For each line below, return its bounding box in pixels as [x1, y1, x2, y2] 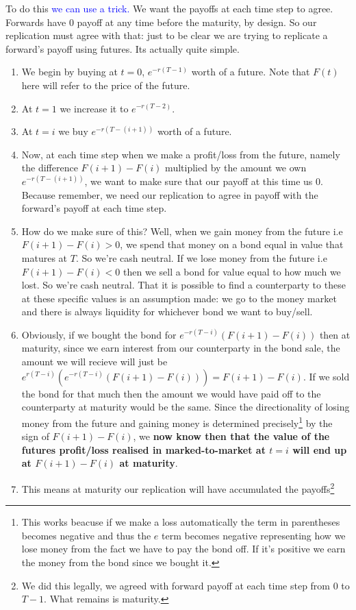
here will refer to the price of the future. [21, 77, 190, 92]
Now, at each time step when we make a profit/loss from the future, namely [21, 147, 340, 161]
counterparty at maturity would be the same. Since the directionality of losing [21, 400, 350, 414]
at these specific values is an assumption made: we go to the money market [21, 291, 337, 305]
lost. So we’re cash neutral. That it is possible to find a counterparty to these [21, 278, 346, 292]
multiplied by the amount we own [165, 160, 307, 175]
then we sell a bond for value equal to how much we [123, 264, 341, 278]
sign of [21, 429, 49, 443]
